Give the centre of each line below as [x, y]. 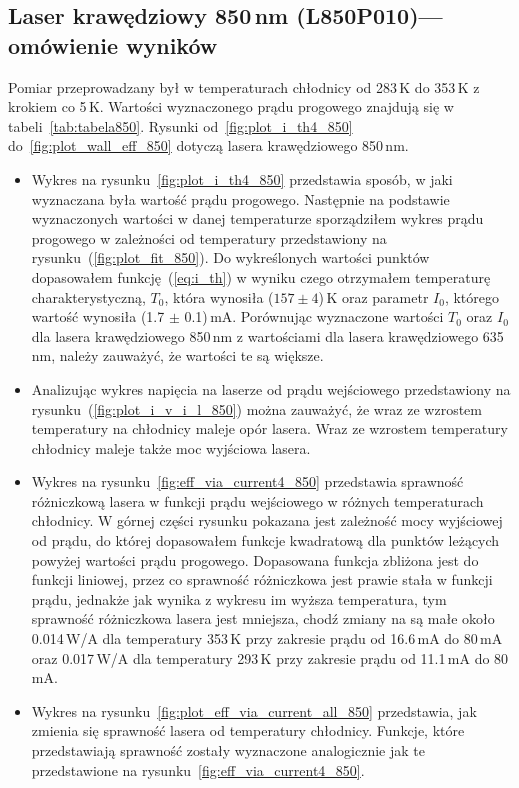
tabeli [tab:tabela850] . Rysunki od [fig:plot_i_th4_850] [180, 125]
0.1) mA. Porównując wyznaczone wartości [314, 316]
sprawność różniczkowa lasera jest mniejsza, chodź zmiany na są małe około [263, 618]
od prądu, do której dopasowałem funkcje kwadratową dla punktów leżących [265, 540]
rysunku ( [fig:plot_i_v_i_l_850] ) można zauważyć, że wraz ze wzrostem [256, 408]
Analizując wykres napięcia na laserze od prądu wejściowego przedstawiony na [271, 388]
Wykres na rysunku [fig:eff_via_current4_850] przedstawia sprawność [247, 481]
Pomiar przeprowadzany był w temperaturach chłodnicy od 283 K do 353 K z [244, 86]
